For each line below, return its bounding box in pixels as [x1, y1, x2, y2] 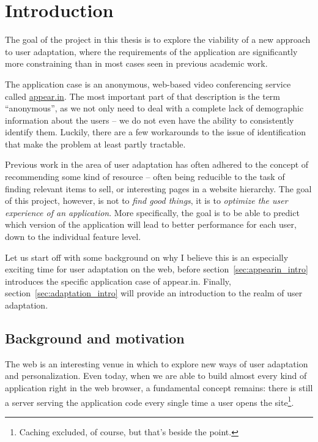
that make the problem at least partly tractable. [5, 137, 186, 150]
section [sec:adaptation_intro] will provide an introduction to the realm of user [5, 287, 303, 299]
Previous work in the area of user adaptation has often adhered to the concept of [5, 158, 309, 171]
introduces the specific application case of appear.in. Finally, [5, 274, 231, 287]
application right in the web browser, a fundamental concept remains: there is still [5, 381, 313, 394]
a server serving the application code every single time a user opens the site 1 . [5, 394, 294, 408]
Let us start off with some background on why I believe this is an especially [5, 250, 289, 263]
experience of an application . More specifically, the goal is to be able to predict [5, 206, 300, 219]
